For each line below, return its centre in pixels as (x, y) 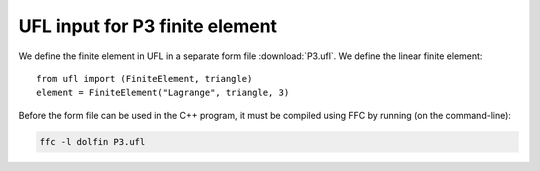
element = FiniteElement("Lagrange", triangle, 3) (163, 93)
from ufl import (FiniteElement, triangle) (144, 78)
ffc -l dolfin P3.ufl (92, 141)
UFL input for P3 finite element (148, 26)
